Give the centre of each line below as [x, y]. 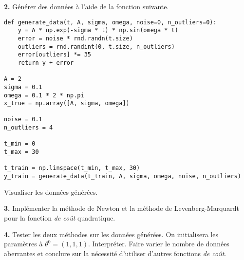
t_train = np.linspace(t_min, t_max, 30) [72, 168]
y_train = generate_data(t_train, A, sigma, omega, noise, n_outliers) [122, 176]
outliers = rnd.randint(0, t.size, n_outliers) [96, 46]
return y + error [46, 63]
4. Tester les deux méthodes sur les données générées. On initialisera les [111, 234]
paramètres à [23, 244]
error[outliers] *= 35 [54, 55]
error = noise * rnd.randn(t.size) [75, 38]
